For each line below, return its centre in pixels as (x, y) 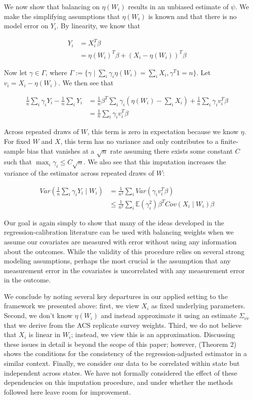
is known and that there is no (192, 16)
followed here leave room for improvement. (67, 391)
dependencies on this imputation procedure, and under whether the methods (119, 382)
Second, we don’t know (38, 315)
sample (14, 150)
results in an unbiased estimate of (178, 6)
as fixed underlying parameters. (198, 306)
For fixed (17, 141)
